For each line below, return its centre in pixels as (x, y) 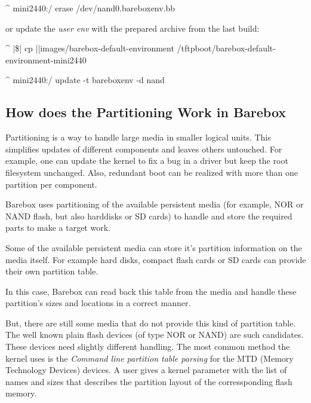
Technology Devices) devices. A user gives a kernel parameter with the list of (146, 370)
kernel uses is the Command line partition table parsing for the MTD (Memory (150, 358)
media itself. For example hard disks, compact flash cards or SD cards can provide (156, 259)
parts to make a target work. (58, 228)
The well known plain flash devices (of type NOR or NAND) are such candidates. (155, 335)
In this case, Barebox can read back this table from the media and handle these (151, 291)
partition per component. (51, 184)
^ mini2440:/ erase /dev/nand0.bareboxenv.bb (90, 8)
